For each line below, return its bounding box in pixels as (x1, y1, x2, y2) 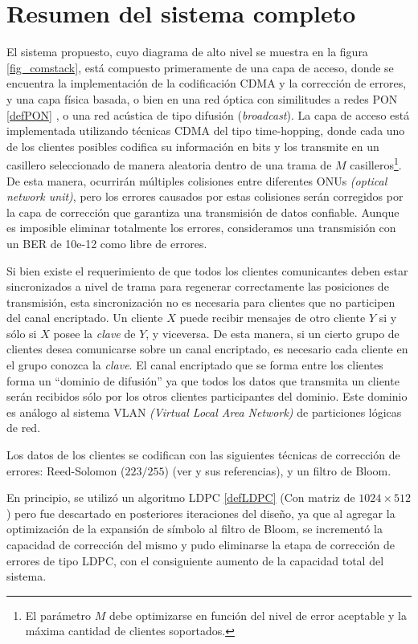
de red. (6, 419, 41, 436)
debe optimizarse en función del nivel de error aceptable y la (109, 606, 407, 623)
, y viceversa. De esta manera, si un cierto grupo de (145, 324, 400, 341)
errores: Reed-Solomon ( (6, 462, 125, 479)
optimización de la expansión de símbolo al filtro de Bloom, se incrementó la (6, 520, 383, 537)
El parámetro (25, 606, 91, 623)
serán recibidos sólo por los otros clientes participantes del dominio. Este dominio (6, 388, 408, 405)
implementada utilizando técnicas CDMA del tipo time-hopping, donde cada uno (6, 122, 405, 139)
